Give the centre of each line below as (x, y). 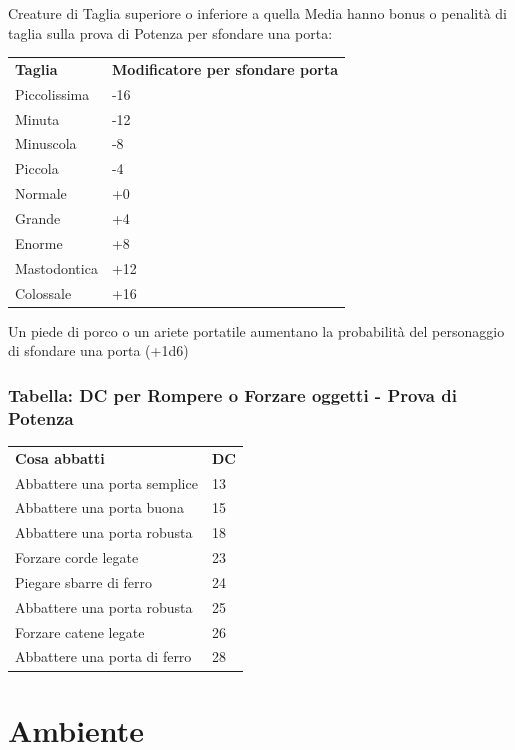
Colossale (43, 292)
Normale (41, 193)
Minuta (37, 118)
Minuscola (46, 143)
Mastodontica (56, 267)
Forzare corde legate (77, 557)
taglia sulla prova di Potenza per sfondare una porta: (170, 32)
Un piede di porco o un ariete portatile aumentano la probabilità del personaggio (256, 330)
